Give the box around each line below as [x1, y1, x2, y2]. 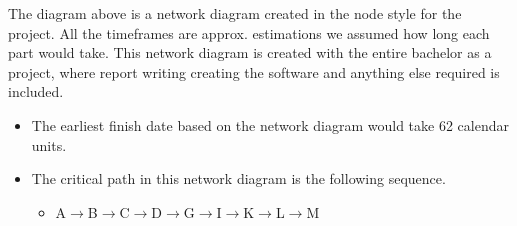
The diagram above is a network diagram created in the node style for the [8, 3, 462, 23]
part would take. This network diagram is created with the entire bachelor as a [8, 42, 492, 63]
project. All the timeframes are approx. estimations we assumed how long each [8, 22, 490, 43]
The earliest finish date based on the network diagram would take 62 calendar [31, 114, 509, 135]
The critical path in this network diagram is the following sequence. [31, 168, 446, 189]
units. [31, 134, 67, 155]
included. [8, 81, 64, 102]
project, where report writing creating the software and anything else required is [8, 61, 500, 82]
